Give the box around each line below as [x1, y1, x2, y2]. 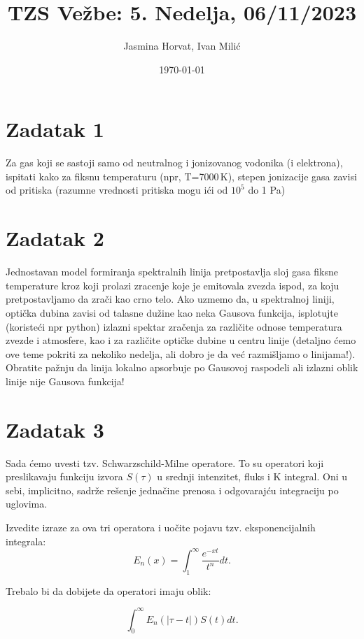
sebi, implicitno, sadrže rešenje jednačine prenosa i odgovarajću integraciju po [6, 482, 339, 497]
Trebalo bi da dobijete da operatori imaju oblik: [6, 583, 211, 598]
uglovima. [6, 496, 48, 511]
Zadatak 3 [6, 415, 104, 443]
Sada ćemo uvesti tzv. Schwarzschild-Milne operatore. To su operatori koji [6, 455, 324, 470]
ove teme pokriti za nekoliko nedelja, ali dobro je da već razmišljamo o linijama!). [6, 346, 356, 361]
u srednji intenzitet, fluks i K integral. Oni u [157, 469, 348, 484]
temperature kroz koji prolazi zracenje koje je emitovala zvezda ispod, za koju [6, 278, 339, 292]
